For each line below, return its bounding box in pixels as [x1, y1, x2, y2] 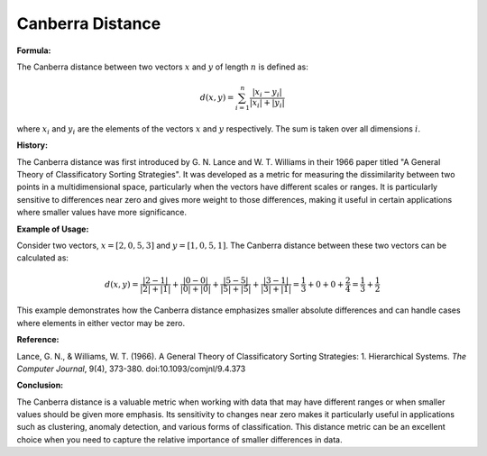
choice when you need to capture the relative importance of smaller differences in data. [16, 433, 343, 445]
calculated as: [16, 252, 69, 263]
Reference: [16, 334, 60, 345]
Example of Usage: [16, 223, 89, 234]
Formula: [16, 45, 51, 56]
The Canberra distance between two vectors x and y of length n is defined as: [16, 61, 308, 72]
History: [16, 140, 49, 150]
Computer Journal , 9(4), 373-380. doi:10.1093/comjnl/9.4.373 [16, 363, 246, 374]
